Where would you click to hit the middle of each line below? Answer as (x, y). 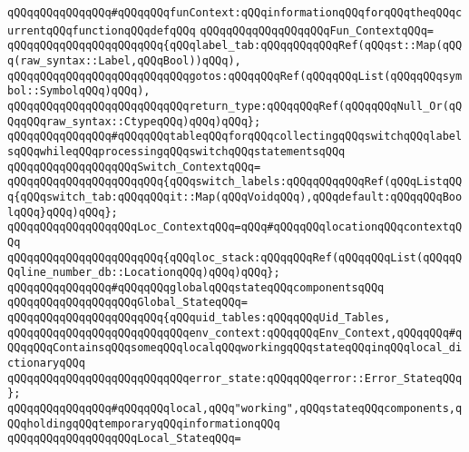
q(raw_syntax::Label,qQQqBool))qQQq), (124, 60)
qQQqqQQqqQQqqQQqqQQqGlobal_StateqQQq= (127, 303)
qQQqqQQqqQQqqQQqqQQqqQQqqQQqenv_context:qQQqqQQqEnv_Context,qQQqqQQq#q (235, 333)
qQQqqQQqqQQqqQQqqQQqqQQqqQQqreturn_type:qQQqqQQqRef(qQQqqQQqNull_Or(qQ (235, 106)
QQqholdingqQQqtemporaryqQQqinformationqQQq (144, 423)
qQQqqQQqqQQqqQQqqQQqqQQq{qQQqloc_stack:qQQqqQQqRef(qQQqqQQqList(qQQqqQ (235, 257)
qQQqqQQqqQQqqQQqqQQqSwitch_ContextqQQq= (134, 167)
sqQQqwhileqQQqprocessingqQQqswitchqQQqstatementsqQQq (176, 151)
